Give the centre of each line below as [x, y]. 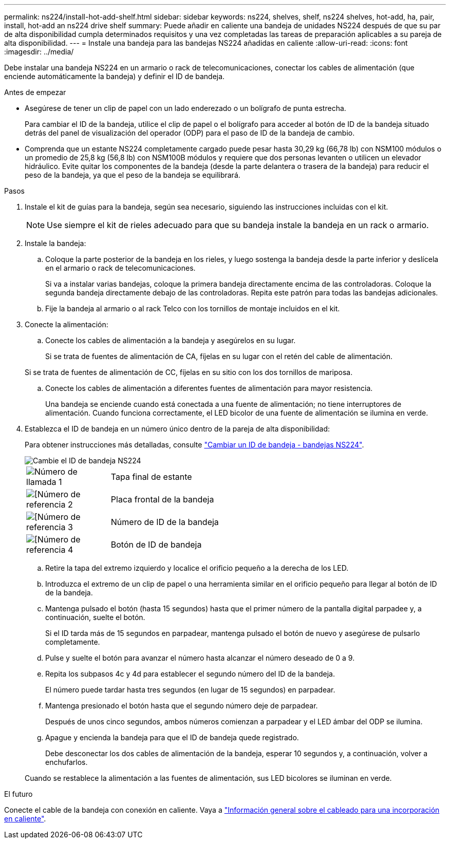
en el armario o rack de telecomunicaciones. [120, 268]
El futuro [18, 794]
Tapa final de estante [151, 477]
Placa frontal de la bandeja [162, 499]
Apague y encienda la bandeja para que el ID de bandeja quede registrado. [172, 737]
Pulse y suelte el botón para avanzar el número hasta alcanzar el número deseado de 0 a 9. [200, 658]
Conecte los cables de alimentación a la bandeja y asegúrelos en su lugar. [171, 340]
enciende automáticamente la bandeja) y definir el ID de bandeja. [115, 76]
